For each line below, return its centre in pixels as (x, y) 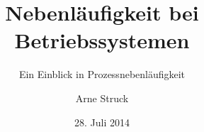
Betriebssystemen (102, 40)
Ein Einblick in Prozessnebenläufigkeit (102, 74)
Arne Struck (102, 98)
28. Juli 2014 (102, 122)
